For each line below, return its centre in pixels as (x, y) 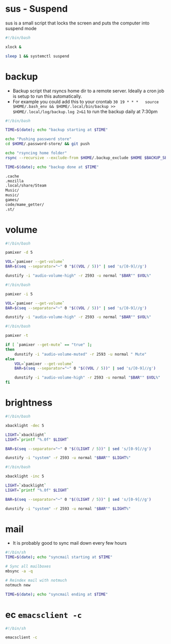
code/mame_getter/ (25, 204)
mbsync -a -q (19, 571)
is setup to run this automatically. (47, 96)
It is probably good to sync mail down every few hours (70, 543)
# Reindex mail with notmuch (36, 580)
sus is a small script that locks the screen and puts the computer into (78, 23)
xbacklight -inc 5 (25, 476)
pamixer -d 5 (19, 253)
